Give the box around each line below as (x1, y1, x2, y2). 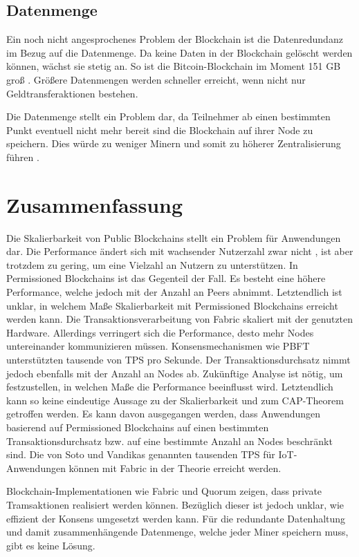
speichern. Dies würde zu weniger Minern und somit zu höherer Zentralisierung (6, 136, 341, 151)
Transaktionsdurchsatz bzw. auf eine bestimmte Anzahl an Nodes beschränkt (6, 433, 333, 448)
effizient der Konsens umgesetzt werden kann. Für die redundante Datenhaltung (6, 511, 346, 525)
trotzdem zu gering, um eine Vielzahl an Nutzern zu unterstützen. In (6, 257, 298, 272)
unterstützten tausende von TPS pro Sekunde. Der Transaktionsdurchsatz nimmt (6, 352, 351, 367)
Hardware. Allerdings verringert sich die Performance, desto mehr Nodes (6, 325, 314, 339)
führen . (6, 149, 39, 164)
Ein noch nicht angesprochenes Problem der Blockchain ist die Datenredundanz (6, 32, 343, 46)
